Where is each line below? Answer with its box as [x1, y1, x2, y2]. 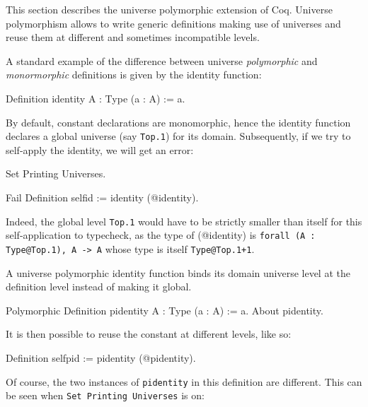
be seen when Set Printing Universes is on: [6, 388, 205, 403]
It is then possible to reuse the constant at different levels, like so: [6, 326, 292, 341]
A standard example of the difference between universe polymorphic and [6, 53, 318, 68]
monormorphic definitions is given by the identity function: [6, 67, 262, 82]
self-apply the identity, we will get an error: [6, 142, 194, 157]
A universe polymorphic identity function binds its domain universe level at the [6, 265, 350, 280]
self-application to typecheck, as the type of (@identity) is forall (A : [6, 228, 316, 242]
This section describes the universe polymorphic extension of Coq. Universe [6, 2, 333, 16]
